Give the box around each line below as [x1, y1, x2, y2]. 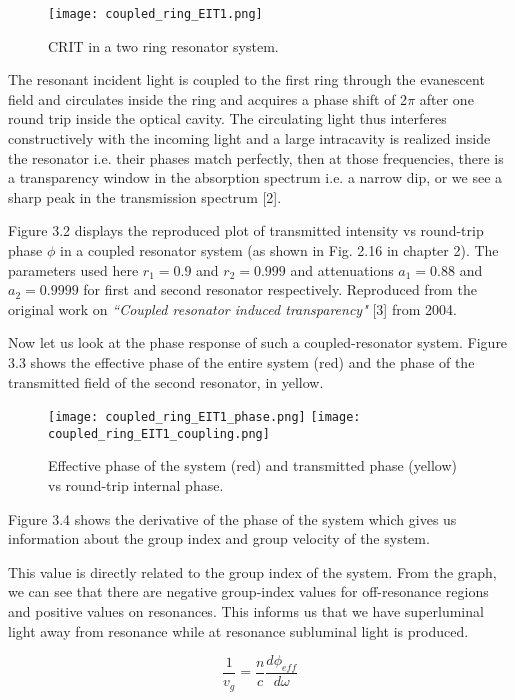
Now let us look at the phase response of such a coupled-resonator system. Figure [8, 332, 508, 353]
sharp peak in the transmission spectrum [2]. [8, 186, 282, 207]
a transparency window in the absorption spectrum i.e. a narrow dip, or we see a [8, 167, 503, 188]
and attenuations [290, 259, 394, 280]
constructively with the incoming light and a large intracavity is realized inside [8, 128, 491, 149]
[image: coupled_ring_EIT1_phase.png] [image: [48, 410, 361, 425]
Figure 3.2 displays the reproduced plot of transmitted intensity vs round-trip [8, 220, 484, 241]
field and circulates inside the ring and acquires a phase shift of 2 [8, 88, 408, 109]
